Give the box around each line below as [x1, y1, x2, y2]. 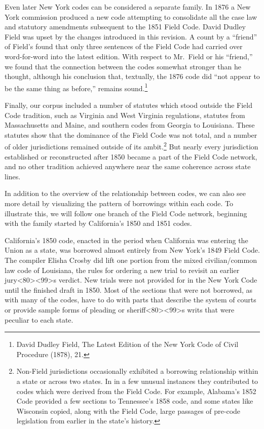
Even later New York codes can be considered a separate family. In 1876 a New [5, 2, 251, 12]
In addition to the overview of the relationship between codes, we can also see [5, 188, 246, 199]
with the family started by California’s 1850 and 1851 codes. [5, 218, 192, 228]
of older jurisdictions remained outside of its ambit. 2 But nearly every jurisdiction [5, 140, 258, 152]
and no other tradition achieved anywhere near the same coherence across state [5, 161, 251, 172]
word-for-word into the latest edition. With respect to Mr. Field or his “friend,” [5, 51, 253, 61]
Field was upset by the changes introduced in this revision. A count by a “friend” [5, 31, 257, 42]
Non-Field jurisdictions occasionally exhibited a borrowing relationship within [16, 366, 258, 376]
